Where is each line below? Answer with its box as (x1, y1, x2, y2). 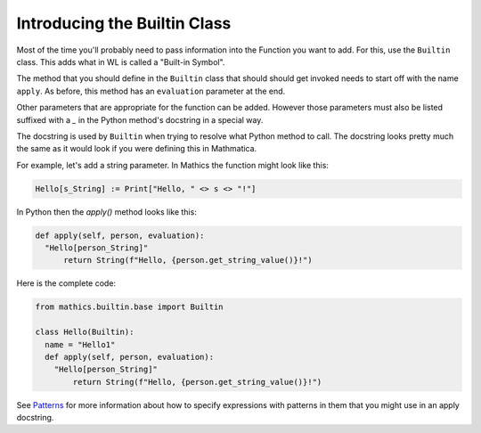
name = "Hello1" (45, 339, 116, 349)
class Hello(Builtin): (35, 327, 135, 338)
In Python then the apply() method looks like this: (16, 206, 198, 217)
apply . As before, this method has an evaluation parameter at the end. (16, 86, 286, 96)
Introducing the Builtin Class (16, 13, 232, 33)
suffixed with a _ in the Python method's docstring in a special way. (16, 114, 264, 125)
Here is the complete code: (16, 278, 116, 289)
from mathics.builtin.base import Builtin (35, 302, 224, 312)
